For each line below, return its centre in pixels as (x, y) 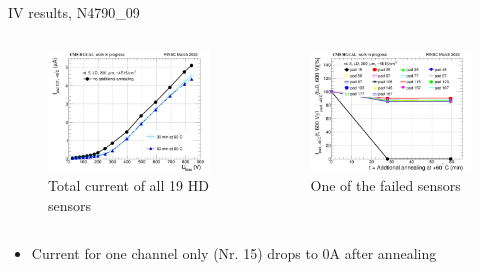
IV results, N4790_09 (74, 12)
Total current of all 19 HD (128, 185)
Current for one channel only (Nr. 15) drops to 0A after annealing (234, 252)
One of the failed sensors (385, 185)
